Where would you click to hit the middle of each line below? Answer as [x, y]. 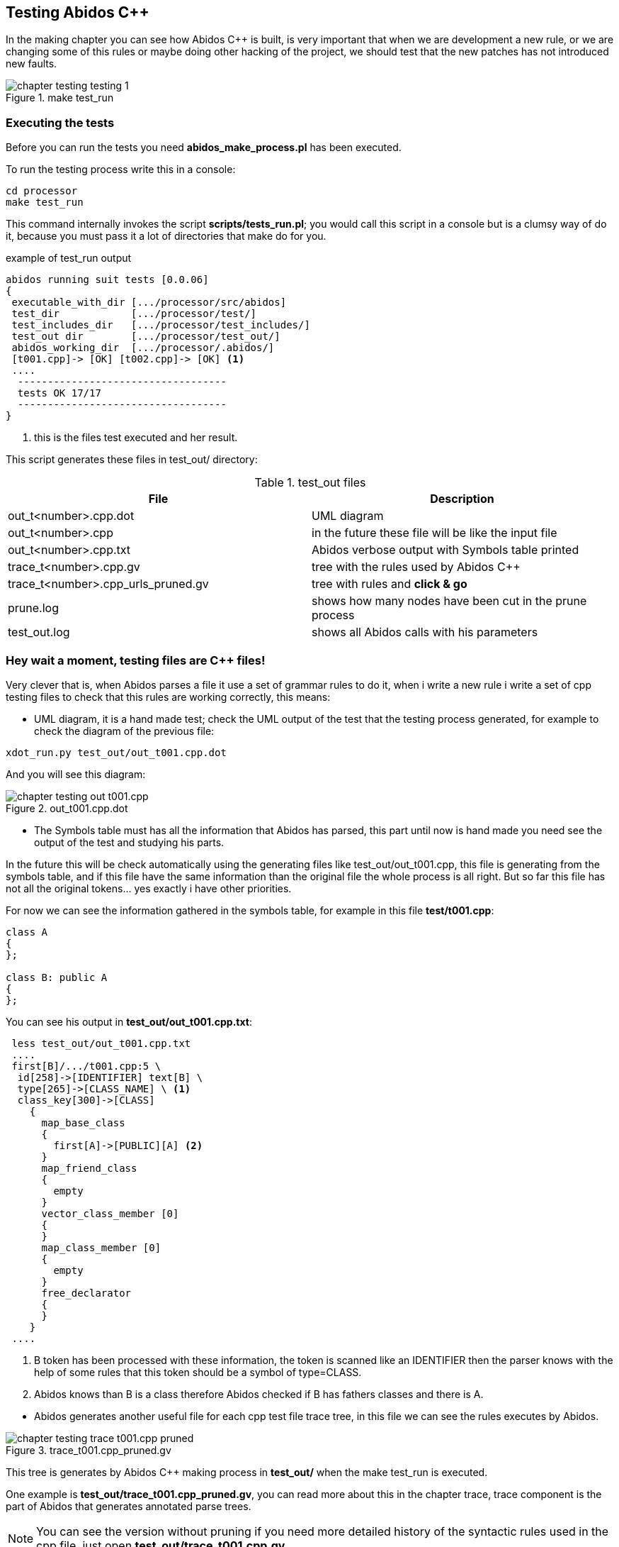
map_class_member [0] [101, 1247]
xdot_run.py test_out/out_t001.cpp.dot [116, 752]
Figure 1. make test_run [60, 98]
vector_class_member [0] [110, 1213]
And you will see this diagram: [76, 774]
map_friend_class [89, 1168]
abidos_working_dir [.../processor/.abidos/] [143, 348]
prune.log [33, 608]
